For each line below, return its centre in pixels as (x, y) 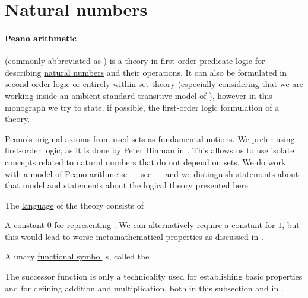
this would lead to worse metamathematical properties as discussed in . (134, 236)
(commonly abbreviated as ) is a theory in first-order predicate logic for (135, 61)
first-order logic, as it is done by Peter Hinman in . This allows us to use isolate (150, 150)
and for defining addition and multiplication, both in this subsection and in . (144, 288)
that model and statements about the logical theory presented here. (128, 185)
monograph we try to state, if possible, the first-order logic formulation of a (142, 107)
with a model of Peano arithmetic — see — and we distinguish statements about (152, 173)
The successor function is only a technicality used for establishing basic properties (154, 276)
